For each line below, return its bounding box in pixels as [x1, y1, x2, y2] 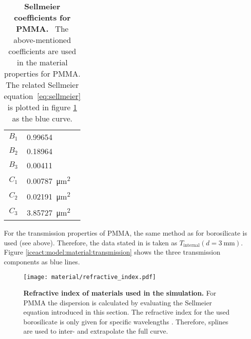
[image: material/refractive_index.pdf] [23, 274, 156, 281]
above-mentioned [13, 34, 71, 45]
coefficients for [14, 12, 71, 23]
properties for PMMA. [4, 68, 80, 79]
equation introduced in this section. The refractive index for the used [23, 307, 230, 317]
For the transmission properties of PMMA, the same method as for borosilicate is [4, 227, 248, 238]
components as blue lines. [4, 256, 80, 266]
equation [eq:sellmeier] [4, 90, 81, 101]
